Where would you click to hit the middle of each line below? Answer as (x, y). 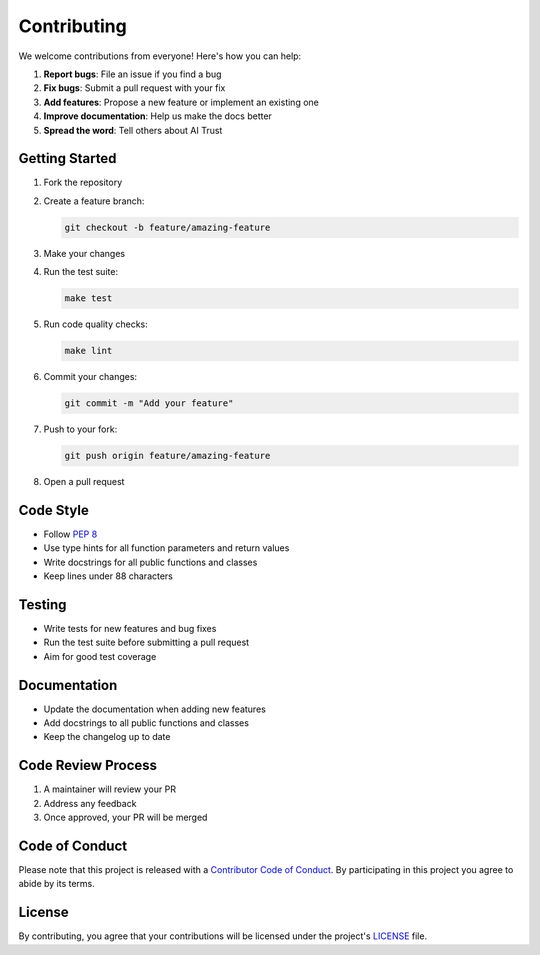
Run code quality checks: (96, 324)
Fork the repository (83, 182)
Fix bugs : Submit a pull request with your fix (134, 88)
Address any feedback (90, 803)
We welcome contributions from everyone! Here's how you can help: (160, 56)
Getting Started (67, 158)
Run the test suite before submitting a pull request (146, 642)
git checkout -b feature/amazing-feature (167, 227)
